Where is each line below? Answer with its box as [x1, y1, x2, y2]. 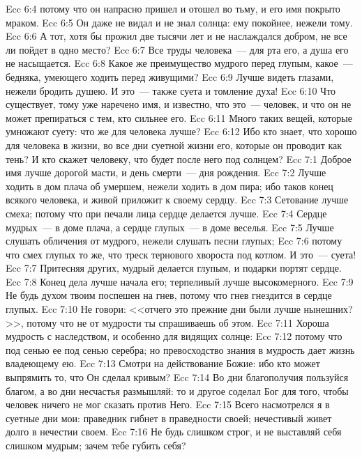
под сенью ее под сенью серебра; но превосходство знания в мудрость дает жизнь [6, 342, 355, 357]
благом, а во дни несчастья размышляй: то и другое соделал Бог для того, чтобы [6, 383, 349, 398]
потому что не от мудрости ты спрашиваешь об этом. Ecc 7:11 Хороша [27, 315, 329, 330]
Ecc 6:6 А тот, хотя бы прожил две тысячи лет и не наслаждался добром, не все [6, 29, 347, 43]
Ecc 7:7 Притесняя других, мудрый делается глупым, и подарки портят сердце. [6, 261, 342, 275]
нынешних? [303, 302, 353, 316]
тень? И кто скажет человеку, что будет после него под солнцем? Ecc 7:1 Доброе [6, 151, 352, 166]
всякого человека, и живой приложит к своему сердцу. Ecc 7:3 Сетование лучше [6, 192, 349, 207]
